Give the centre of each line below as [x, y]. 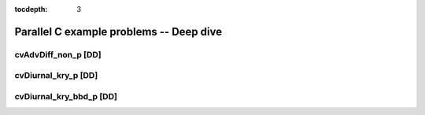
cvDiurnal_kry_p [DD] [56, 76]
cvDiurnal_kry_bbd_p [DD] [66, 96]
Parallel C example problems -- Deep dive [118, 32]
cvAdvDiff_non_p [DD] [58, 54]
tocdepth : [31, 9]
